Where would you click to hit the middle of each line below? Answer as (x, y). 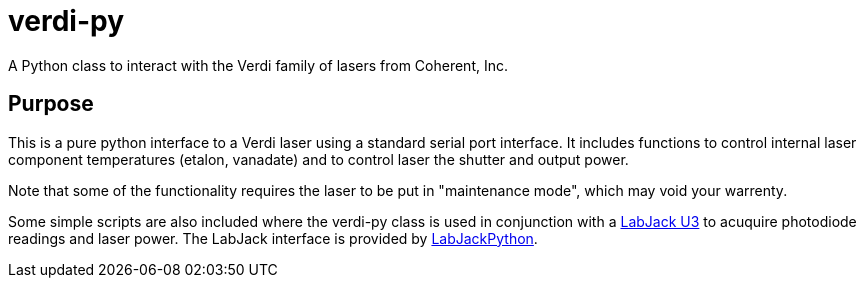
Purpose (51, 104)
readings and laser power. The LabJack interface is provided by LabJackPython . (273, 238)
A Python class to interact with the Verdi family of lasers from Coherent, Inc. (258, 65)
